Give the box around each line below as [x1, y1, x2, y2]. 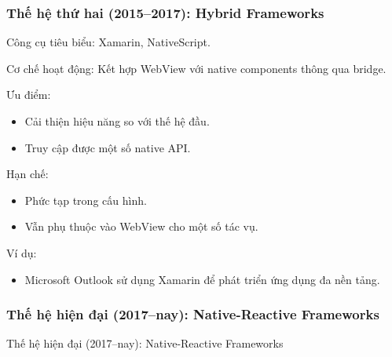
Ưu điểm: [6, 86, 51, 103]
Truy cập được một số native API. [24, 139, 191, 155]
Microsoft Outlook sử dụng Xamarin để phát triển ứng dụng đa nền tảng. [24, 271, 380, 287]
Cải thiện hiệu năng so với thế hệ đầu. [24, 113, 210, 129]
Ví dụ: [6, 244, 37, 260]
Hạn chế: [6, 166, 49, 182]
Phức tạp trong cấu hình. [24, 191, 147, 208]
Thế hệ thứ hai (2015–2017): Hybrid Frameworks [6, 2, 324, 22]
